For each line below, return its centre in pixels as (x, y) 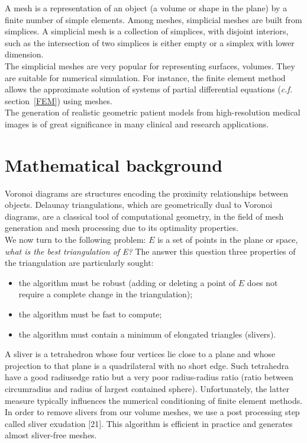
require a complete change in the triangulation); (106, 294)
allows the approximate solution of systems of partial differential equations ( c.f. (149, 89)
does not (262, 282)
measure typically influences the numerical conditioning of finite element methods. (154, 400)
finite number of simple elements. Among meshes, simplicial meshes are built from (153, 19)
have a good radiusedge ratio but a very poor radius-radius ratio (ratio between (149, 377)
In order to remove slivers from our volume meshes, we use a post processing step (152, 412)
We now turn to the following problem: (75, 240)
